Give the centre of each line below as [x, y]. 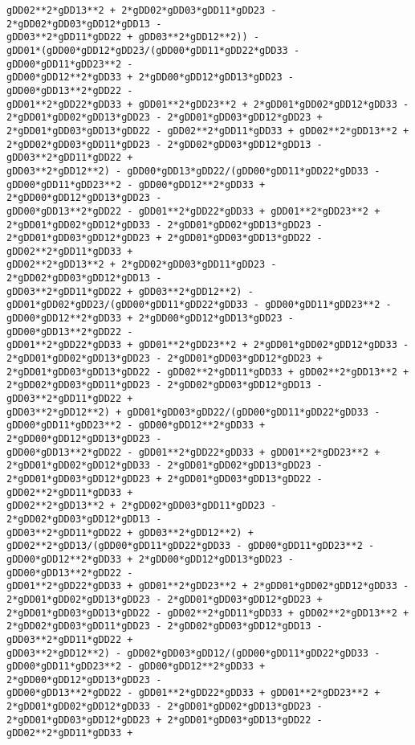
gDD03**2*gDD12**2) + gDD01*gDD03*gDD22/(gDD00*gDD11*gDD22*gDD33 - [193, 412]
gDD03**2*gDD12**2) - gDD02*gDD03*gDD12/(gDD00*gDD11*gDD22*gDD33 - [193, 653]
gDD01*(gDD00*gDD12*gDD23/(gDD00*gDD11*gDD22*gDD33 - [153, 50]
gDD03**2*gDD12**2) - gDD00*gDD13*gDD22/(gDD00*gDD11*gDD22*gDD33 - [193, 171]
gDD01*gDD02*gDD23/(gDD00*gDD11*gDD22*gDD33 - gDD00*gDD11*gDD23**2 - [199, 305]
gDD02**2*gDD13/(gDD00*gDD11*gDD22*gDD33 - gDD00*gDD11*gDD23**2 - [191, 546]
